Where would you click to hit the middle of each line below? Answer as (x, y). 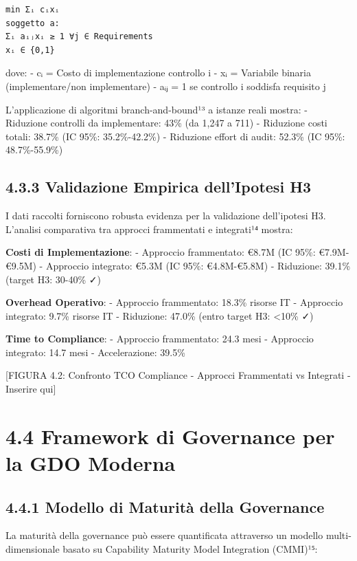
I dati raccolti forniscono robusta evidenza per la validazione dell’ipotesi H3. (166, 216)
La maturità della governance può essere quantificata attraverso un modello (164, 535)
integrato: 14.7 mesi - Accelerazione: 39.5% (95, 352)
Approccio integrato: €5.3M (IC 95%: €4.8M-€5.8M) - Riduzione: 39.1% (198, 265)
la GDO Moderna (91, 463)
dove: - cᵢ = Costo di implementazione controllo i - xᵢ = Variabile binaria (158, 73)
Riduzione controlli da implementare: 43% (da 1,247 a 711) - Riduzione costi (166, 123)
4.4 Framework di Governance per (170, 436)
